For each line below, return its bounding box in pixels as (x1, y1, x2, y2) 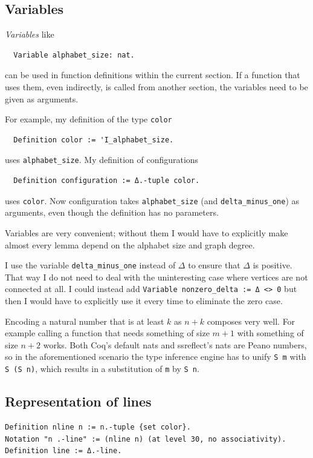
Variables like (5, 28, 54, 41)
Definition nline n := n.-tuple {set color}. (5, 422, 191, 431)
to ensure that (188, 259, 240, 271)
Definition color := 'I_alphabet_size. (13, 135, 174, 144)
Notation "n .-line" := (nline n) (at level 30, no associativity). (5, 434, 286, 443)
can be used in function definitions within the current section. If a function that (5, 68, 300, 81)
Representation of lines (5, 392, 152, 411)
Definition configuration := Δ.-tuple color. (13, 176, 200, 185)
